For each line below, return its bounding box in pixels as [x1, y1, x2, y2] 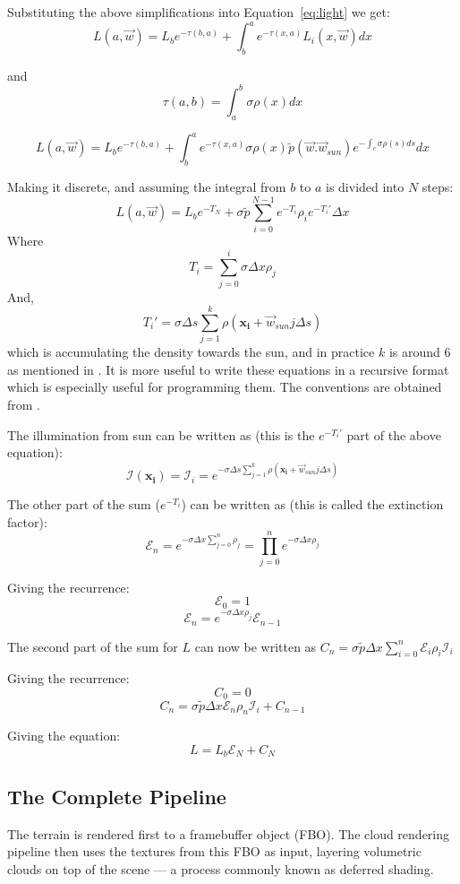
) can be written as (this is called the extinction [181, 495, 444, 514]
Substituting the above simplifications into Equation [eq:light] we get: [7, 3, 390, 21]
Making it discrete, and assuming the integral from [7, 178, 286, 196]
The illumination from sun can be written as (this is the [7, 425, 315, 444]
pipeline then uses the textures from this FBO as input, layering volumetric [7, 842, 422, 861]
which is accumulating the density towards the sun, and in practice [7, 342, 375, 361]
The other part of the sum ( [7, 495, 160, 514]
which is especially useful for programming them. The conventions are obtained [7, 377, 442, 396]
